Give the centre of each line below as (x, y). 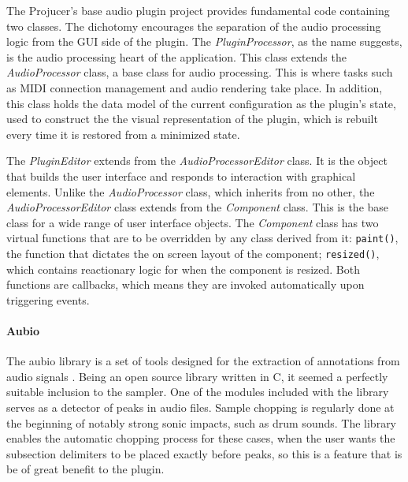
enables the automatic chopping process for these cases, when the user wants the (201, 438)
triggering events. (48, 299)
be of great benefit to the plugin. (85, 469)
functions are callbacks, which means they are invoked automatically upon (185, 284)
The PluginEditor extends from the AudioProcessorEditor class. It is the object (197, 161)
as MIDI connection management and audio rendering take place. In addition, (195, 87)
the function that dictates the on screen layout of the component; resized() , (193, 253)
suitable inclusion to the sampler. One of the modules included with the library (198, 392)
